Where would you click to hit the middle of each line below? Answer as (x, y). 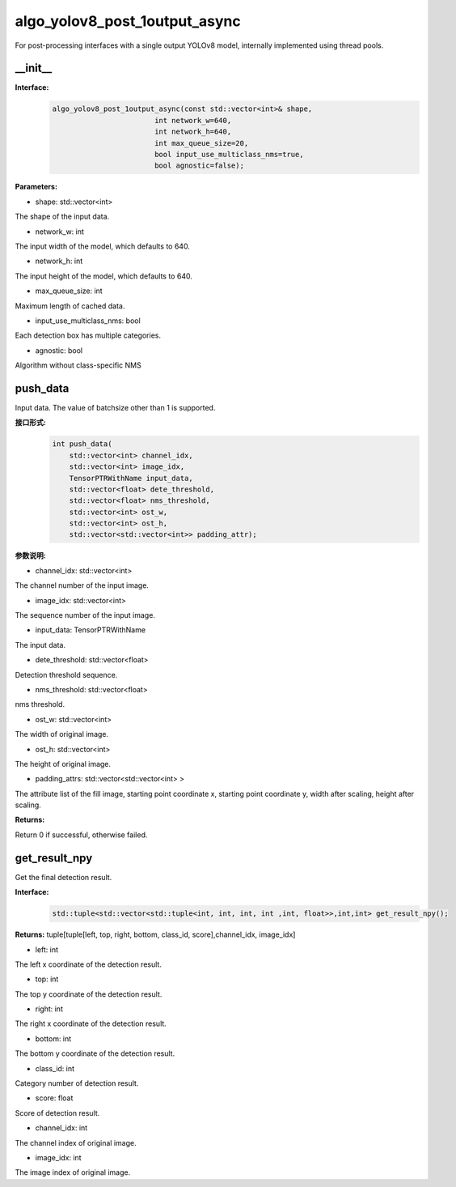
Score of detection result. (57, 1113)
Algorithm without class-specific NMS (78, 365)
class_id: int (55, 1068)
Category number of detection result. (77, 1083)
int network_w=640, (193, 120)
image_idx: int (58, 1157)
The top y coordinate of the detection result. (89, 994)
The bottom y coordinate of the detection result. (95, 1053)
